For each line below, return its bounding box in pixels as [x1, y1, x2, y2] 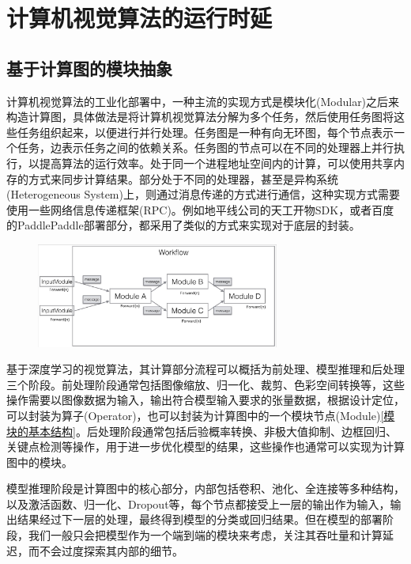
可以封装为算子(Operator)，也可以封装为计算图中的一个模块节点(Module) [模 [6, 407, 395, 423]
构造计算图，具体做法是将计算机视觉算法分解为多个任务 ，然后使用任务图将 [6, 108, 394, 125]
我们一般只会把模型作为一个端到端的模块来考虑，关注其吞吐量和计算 [28, 527, 383, 543]
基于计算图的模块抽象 [6, 55, 172, 80]
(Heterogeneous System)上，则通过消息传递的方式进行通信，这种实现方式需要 [6, 186, 400, 203]
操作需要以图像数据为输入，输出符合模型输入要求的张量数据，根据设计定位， [6, 392, 405, 408]
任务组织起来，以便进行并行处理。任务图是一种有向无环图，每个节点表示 [17, 123, 394, 140]
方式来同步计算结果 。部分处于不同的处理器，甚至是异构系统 [28, 170, 338, 187]
